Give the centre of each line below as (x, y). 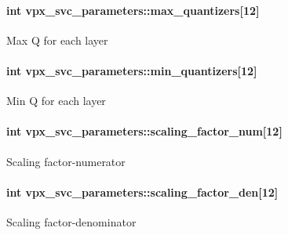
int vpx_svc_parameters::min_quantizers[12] (132, 70)
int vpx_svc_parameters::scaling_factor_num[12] (144, 131)
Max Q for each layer (57, 40)
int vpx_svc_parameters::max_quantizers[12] (133, 10)
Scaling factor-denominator (71, 221)
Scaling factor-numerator (66, 161)
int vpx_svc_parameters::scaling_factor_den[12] (142, 192)
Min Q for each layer (56, 101)
